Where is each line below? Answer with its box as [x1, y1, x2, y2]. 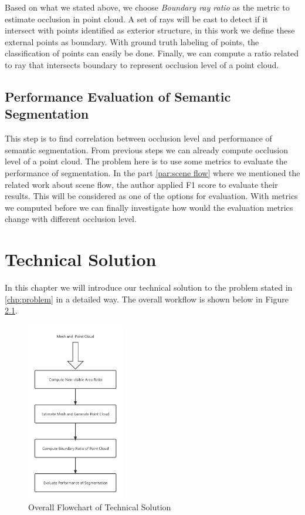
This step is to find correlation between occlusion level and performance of [5, 132, 272, 144]
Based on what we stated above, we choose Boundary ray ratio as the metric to [5, 1, 290, 13]
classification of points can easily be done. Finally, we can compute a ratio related [5, 47, 299, 59]
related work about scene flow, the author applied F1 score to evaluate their [5, 178, 278, 190]
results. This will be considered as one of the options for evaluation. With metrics [5, 190, 298, 202]
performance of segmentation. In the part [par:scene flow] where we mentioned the [5, 166, 300, 179]
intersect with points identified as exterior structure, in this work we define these [5, 24, 295, 36]
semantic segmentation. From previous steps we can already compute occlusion [5, 143, 288, 156]
